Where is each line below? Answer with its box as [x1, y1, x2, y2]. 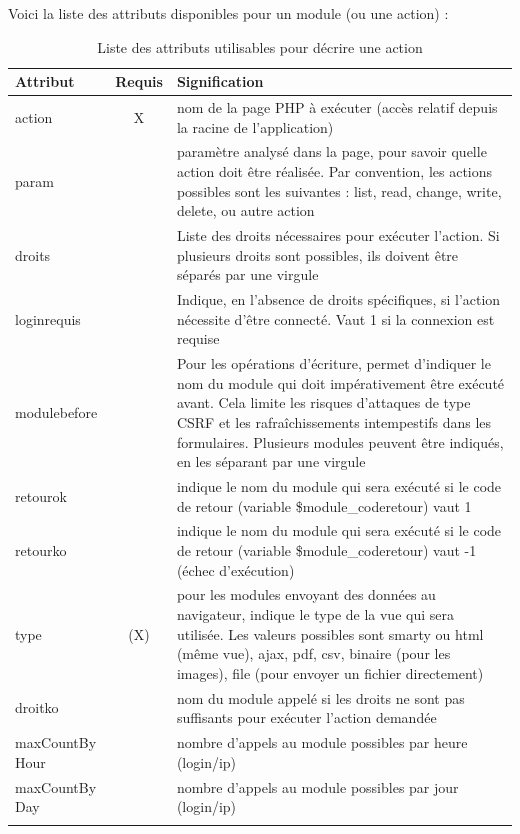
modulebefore [15, 402, 98, 423]
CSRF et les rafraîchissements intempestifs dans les [176, 411, 492, 432]
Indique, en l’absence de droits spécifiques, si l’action [176, 289, 501, 310]
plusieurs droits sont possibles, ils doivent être [176, 244, 459, 265]
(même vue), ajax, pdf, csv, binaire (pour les [176, 643, 451, 664]
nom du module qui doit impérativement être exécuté [176, 372, 505, 393]
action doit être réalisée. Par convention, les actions [176, 161, 493, 182]
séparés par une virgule [176, 264, 319, 285]
